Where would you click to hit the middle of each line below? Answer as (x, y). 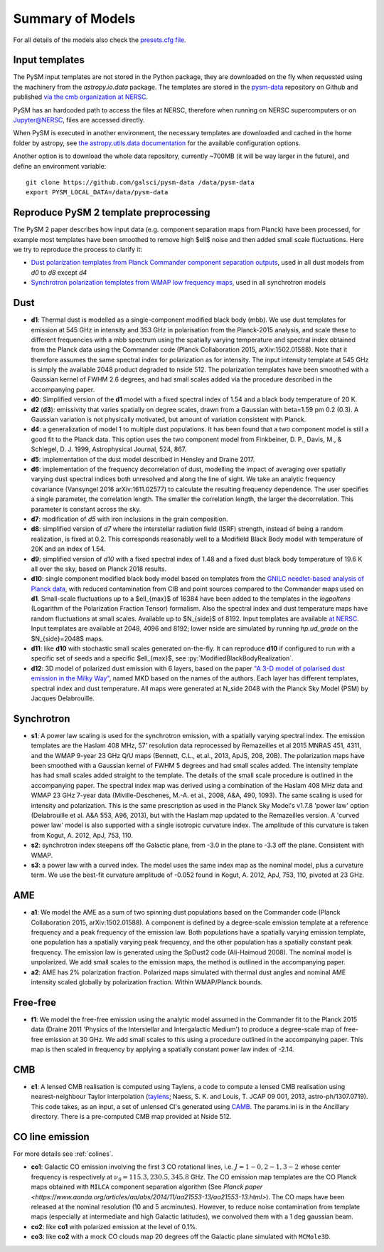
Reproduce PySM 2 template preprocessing (112, 212)
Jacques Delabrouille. (63, 698)
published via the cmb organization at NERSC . (81, 97)
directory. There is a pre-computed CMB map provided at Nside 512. (131, 1117)
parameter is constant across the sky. (86, 509)
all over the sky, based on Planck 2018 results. (99, 569)
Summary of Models (74, 19)
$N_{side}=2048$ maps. (67, 638)
